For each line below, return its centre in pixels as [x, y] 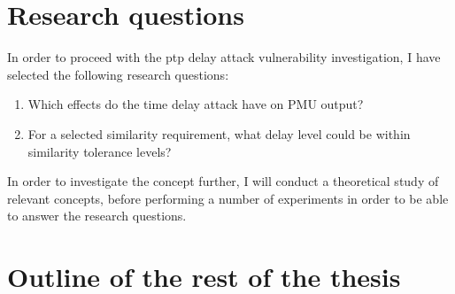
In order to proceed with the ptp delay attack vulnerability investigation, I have [224, 57]
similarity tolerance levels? [100, 151]
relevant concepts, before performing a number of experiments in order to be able [228, 198]
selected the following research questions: [118, 74]
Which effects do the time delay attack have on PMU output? [196, 104]
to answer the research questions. [97, 216]
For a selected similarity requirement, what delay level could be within [219, 133]
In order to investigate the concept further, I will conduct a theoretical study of [223, 181]
